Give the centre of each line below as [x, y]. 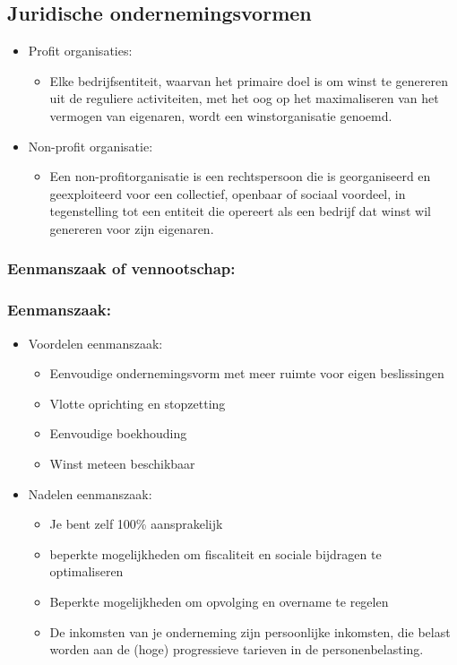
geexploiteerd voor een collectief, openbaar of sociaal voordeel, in [228, 193]
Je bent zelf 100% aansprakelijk [136, 524]
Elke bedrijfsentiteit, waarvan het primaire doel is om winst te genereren [249, 80]
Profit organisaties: [80, 51]
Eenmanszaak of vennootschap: [121, 268]
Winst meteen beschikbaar [122, 463]
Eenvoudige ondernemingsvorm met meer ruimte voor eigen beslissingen [247, 373]
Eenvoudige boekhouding [118, 433]
